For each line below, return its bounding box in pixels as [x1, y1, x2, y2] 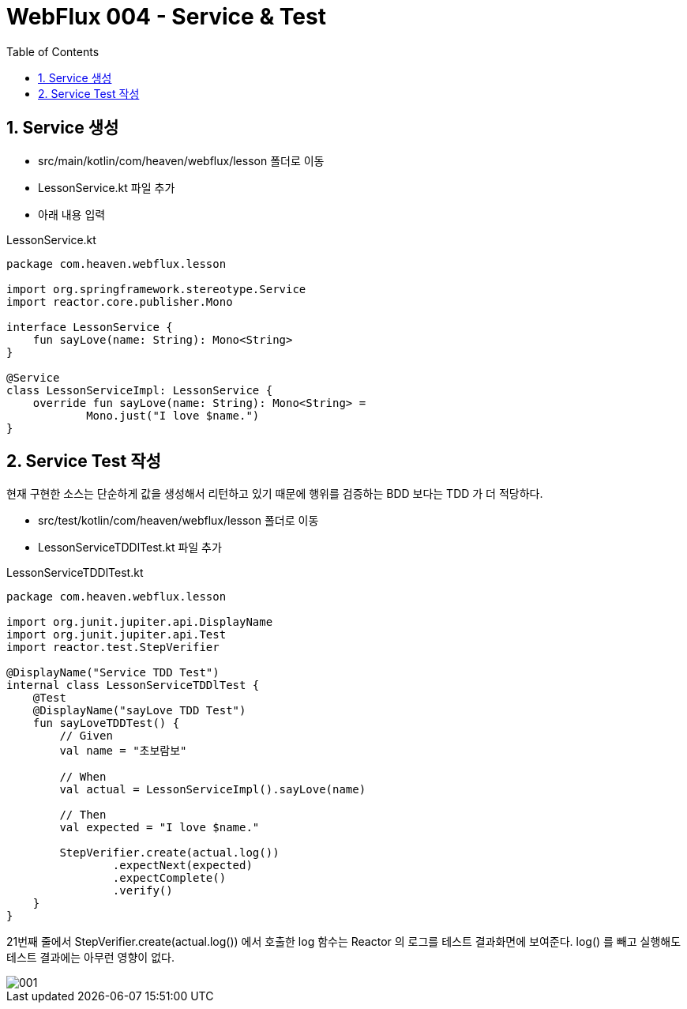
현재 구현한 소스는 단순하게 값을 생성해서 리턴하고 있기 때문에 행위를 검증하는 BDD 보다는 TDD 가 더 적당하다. [6, 487, 543, 501]
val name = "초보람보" [59, 744, 187, 758]
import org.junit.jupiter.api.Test [6, 628, 227, 642]
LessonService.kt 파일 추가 [38, 180, 175, 194]
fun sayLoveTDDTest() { [32, 717, 180, 730]
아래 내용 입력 [38, 207, 106, 221]
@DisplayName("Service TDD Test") [6, 666, 220, 680]
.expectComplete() [112, 872, 227, 885]
